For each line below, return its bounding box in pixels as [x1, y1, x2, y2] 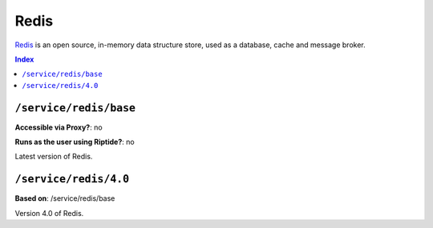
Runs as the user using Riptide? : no [14, 137, 136, 147]
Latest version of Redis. [14, 152, 93, 162]
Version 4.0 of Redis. [14, 208, 84, 218]
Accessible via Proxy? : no [14, 122, 103, 132]
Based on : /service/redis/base [14, 194, 115, 203]
